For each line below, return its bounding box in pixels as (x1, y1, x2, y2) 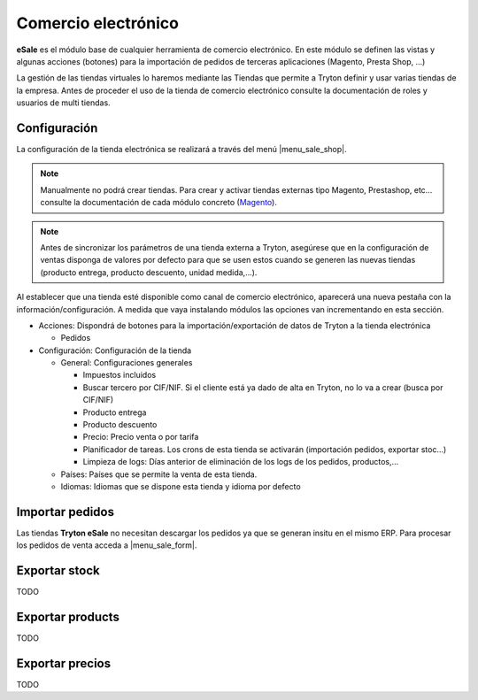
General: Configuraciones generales (60, 358, 193, 368)
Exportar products (16, 610, 119, 625)
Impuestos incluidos (82, 370, 157, 381)
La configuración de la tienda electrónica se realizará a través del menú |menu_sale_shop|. (16, 144, 347, 155)
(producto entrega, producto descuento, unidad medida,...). (40, 266, 258, 278)
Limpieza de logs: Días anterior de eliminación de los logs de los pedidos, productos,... (82, 457, 399, 467)
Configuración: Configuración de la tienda (38, 345, 192, 356)
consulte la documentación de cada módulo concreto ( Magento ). (40, 197, 278, 208)
